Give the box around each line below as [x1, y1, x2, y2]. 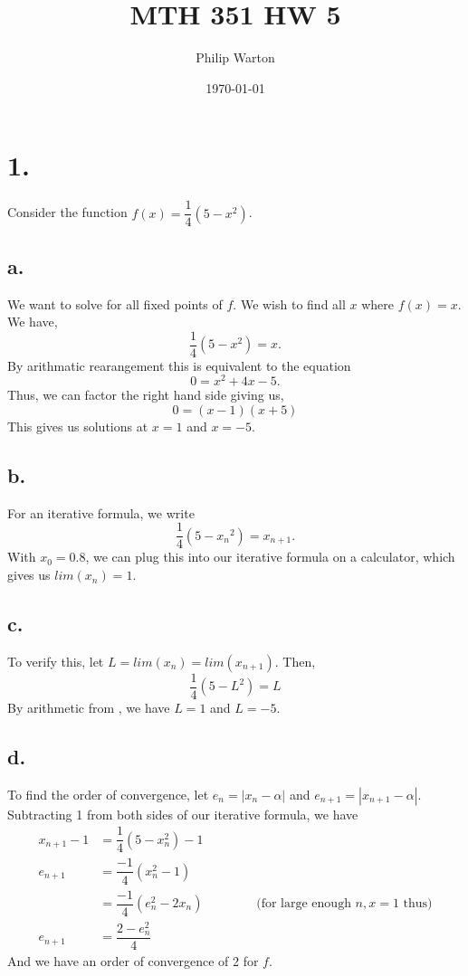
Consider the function [7, 203, 128, 222]
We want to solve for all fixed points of [7, 294, 223, 313]
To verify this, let [7, 651, 104, 670]
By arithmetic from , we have [7, 697, 170, 716]
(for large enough [256, 897, 351, 910]
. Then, [274, 651, 316, 670]
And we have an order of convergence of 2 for [7, 951, 259, 970]
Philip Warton [196, 48, 275, 67]
